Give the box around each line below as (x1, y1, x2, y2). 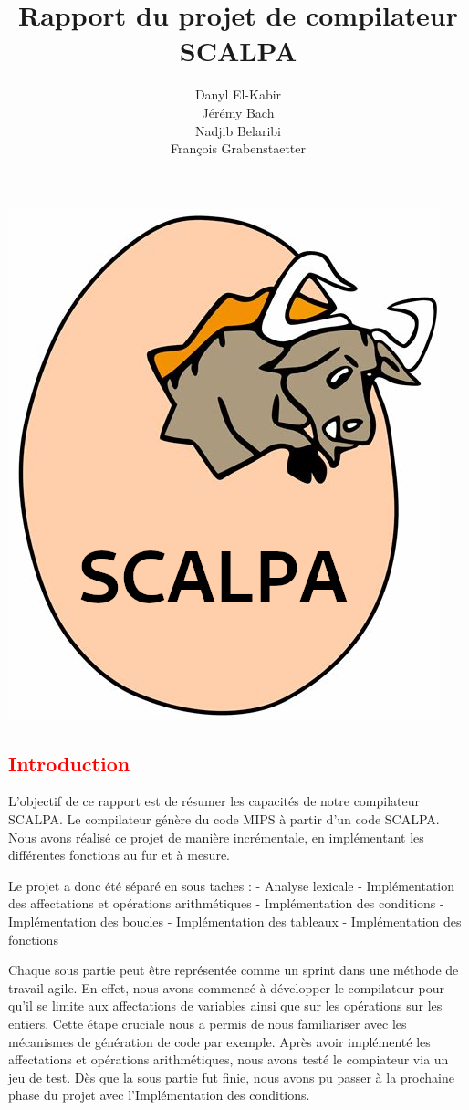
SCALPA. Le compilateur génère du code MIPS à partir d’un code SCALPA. (8, 810, 440, 829)
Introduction (8, 749, 130, 777)
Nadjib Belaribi (195, 120, 281, 140)
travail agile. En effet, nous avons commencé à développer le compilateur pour (8, 978, 445, 997)
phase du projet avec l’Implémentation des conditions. (8, 1085, 310, 1105)
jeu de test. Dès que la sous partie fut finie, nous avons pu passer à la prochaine (8, 1067, 454, 1086)
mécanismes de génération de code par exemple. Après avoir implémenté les (8, 1031, 431, 1051)
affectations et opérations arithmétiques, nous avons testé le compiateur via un (8, 1050, 449, 1069)
